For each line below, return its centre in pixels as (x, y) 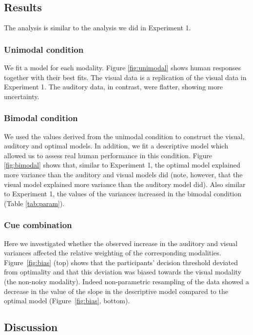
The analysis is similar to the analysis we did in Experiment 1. (97, 28)
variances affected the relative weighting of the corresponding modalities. (113, 253)
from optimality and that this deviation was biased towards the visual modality (123, 272)
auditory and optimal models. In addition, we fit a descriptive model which (116, 146)
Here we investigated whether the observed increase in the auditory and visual (121, 243)
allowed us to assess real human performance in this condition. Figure (108, 155)
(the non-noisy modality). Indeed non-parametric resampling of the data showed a (126, 281)
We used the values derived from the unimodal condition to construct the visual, (124, 136)
